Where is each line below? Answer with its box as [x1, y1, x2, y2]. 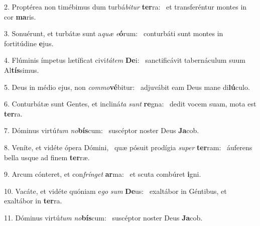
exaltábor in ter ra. [4, 195, 62, 206]
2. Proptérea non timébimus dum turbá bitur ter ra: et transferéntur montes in [4, 2, 247, 12]
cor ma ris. [4, 11, 36, 22]
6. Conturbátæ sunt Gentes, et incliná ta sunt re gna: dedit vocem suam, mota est [4, 98, 256, 109]
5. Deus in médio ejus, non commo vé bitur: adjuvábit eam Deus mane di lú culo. [4, 81, 250, 92]
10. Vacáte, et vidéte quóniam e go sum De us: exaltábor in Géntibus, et [4, 185, 227, 196]
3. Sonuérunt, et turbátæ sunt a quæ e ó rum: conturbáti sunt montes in [4, 28, 223, 39]
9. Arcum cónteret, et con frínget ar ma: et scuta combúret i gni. [4, 169, 201, 179]
